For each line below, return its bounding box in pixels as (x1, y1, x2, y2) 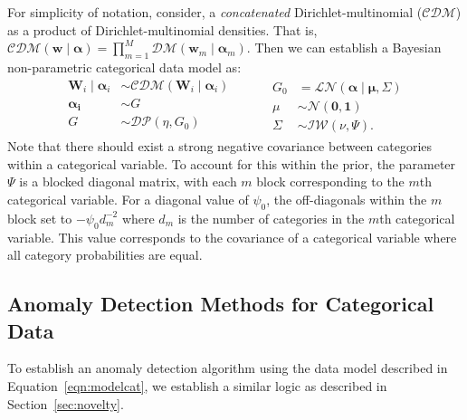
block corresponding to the (256, 172, 405, 191)
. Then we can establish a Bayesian (246, 38, 442, 57)
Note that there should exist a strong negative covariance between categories (7, 137, 433, 156)
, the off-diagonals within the (266, 189, 427, 208)
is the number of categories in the (177, 208, 365, 227)
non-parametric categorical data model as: (7, 57, 242, 76)
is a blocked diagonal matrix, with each (19, 172, 237, 191)
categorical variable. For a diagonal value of (7, 189, 249, 208)
